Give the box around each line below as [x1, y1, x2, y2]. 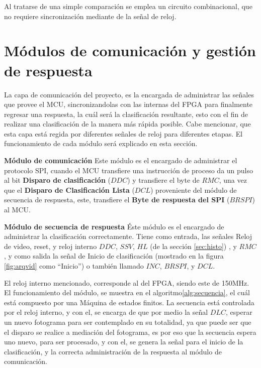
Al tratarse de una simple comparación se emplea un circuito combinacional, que [4, 1, 252, 11]
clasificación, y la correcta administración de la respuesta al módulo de [4, 346, 222, 356]
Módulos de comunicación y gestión [4, 40, 256, 61]
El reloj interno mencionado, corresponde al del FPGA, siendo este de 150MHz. [4, 277, 249, 288]
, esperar [225, 307, 252, 317]
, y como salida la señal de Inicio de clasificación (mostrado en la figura [4, 251, 224, 261]
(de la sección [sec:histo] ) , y [150, 240, 237, 251]
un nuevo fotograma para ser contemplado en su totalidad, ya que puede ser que [4, 316, 251, 327]
